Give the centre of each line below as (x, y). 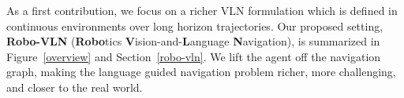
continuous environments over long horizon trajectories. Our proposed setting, (195, 25)
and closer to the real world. (75, 87)
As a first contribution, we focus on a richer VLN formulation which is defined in (202, 10)
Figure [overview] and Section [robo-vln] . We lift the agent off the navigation (194, 56)
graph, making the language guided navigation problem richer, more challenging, (201, 72)
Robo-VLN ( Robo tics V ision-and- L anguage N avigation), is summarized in (193, 41)
